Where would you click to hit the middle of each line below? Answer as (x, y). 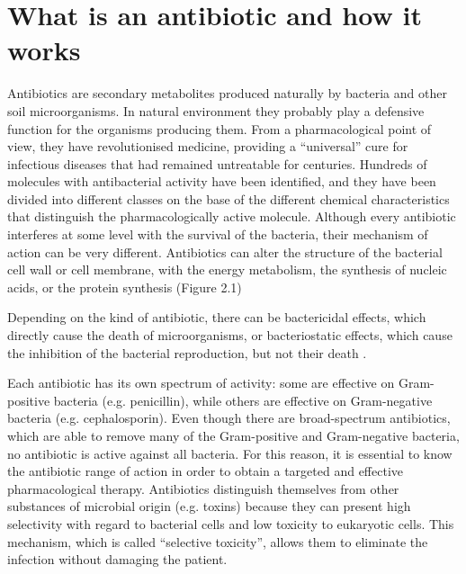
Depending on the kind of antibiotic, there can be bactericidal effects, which (217, 317)
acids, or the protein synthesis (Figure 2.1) (125, 287)
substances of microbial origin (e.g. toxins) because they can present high (209, 506)
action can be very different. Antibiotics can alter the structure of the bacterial (225, 251)
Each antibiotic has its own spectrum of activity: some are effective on (201, 383)
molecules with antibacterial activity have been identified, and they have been (222, 181)
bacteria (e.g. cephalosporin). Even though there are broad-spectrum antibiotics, (229, 418)
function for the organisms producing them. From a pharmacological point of (220, 128)
